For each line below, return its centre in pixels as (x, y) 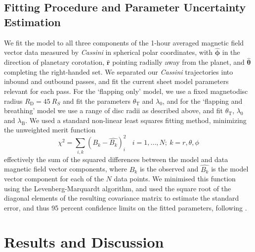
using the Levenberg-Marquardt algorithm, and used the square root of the (118, 188)
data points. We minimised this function (175, 179)
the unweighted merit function (50, 130)
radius (13, 101)
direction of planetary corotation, (54, 62)
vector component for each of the (54, 179)
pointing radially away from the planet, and (178, 62)
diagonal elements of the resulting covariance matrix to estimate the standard (122, 198)
